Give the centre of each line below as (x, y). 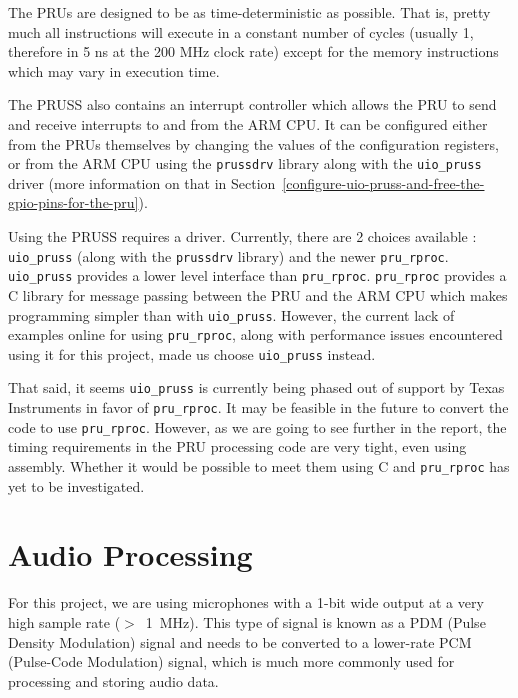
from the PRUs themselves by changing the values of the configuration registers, (253, 143)
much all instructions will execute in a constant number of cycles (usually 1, (241, 31)
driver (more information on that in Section (142, 182)
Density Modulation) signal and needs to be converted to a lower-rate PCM (240, 641)
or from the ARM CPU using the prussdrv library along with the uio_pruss (245, 163)
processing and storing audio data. (113, 680)
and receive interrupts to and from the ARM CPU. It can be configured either (248, 123)
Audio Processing (130, 554)
